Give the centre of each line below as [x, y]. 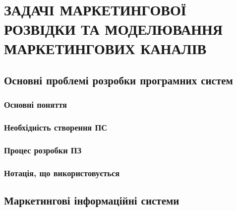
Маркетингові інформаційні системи [92, 200]
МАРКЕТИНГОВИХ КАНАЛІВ [105, 48]
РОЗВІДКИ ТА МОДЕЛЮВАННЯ [114, 29]
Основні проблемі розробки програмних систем [118, 80]
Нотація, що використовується [62, 173]
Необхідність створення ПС [56, 127]
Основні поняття [35, 105]
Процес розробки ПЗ [43, 150]
